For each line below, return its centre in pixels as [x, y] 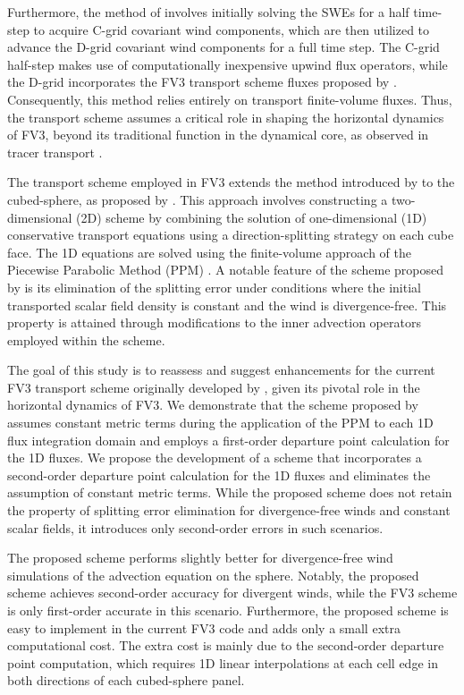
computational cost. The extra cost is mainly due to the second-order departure [226, 645]
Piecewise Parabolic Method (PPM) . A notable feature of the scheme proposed [226, 270]
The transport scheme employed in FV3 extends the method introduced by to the [231, 182]
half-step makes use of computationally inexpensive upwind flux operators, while [228, 64]
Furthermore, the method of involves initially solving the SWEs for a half [208, 12]
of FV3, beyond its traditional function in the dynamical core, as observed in [218, 135]
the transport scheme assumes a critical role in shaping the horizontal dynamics [226, 117]
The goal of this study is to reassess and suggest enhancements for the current [221, 370]
